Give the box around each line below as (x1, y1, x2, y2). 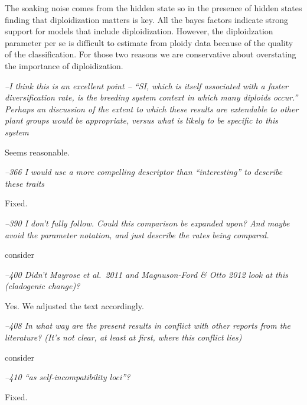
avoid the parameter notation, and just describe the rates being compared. (5, 228, 269, 241)
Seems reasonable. (5, 145, 70, 158)
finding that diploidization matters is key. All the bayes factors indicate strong (5, 13, 289, 25)
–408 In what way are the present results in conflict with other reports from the (5, 319, 290, 332)
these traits (5, 177, 45, 189)
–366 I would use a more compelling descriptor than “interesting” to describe (5, 166, 283, 178)
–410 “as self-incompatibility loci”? (5, 371, 130, 383)
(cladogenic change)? (5, 280, 80, 292)
